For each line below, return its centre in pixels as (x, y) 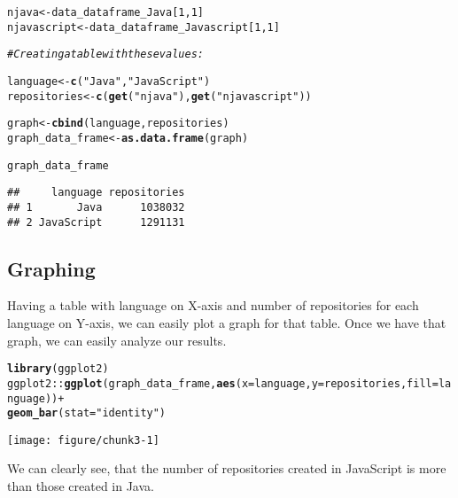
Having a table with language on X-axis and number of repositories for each (213, 305)
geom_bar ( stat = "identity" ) (87, 413)
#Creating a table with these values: (105, 54)
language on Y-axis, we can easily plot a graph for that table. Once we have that (227, 323)
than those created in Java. (81, 486)
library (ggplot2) (58, 369)
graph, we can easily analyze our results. (117, 340)
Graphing (51, 268)
